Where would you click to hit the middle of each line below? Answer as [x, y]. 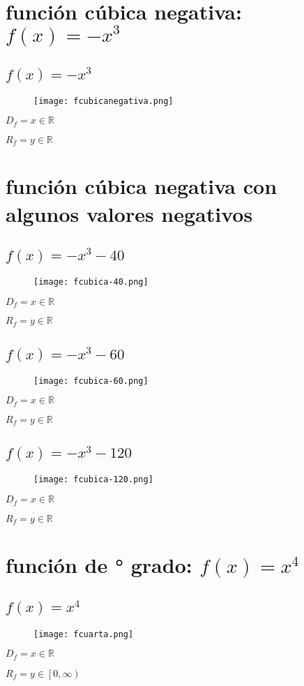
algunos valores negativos [129, 213]
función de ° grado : [99, 565]
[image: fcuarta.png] [84, 634]
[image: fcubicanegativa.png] [104, 101]
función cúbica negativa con [142, 186]
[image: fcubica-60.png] [91, 381]
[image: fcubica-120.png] [93, 480]
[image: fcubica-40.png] [91, 282]
